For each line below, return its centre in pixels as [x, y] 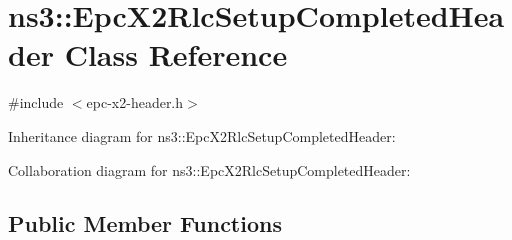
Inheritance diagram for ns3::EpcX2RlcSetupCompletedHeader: [202, 135]
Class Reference [176, 54]
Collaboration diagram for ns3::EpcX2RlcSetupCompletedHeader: [209, 169]
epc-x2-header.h [135, 102]
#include [36, 102]
